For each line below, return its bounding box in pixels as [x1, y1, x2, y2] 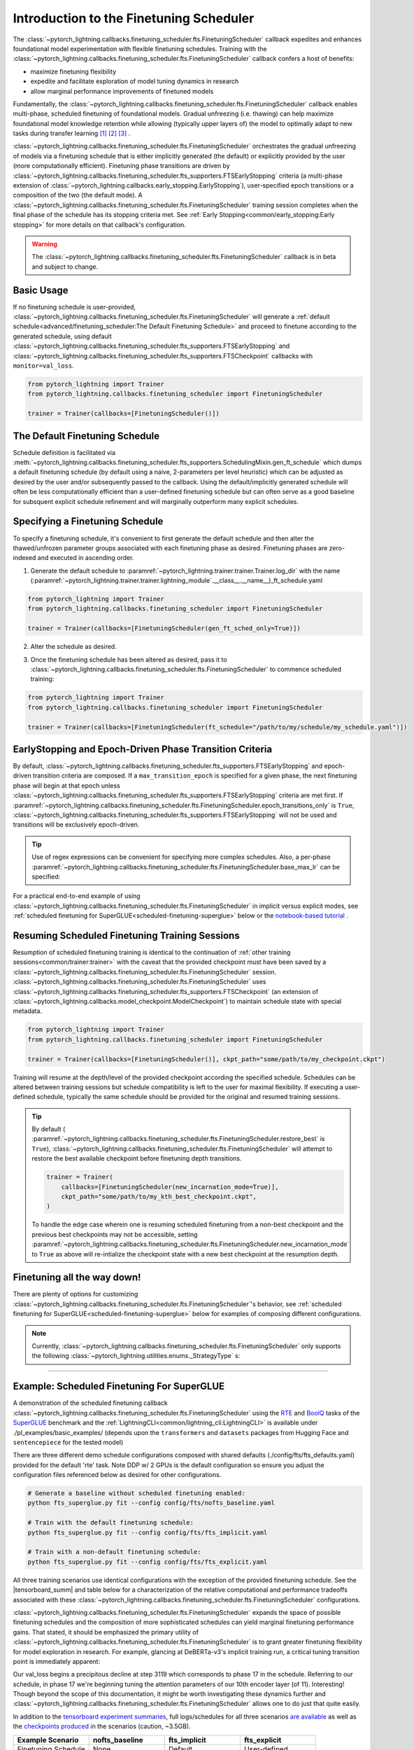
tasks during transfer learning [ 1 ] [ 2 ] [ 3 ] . [13, 129, 131, 138]
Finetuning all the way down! [13, 1271, 141, 1284]
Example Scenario [17, 1735, 79, 1744]
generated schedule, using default [13, 332, 112, 340]
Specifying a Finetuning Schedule [13, 515, 164, 528]
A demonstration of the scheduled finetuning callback [13, 1399, 168, 1407]
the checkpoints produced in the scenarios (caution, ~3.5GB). [13, 1722, 191, 1730]
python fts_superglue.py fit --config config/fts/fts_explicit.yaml [27, 1557, 268, 1566]
